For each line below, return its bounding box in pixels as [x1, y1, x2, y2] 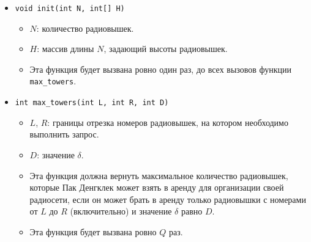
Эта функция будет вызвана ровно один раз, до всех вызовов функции [29, 62, 292, 75]
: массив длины [37, 42, 94, 55]
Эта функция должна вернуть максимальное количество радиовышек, [29, 169, 288, 182]
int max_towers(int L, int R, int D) [15, 98, 169, 108]
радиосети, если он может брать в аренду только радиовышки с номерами [29, 193, 306, 205]
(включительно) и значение [70, 205, 172, 218]
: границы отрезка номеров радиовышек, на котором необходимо [47, 116, 288, 128]
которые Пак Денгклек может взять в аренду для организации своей [29, 181, 284, 194]
